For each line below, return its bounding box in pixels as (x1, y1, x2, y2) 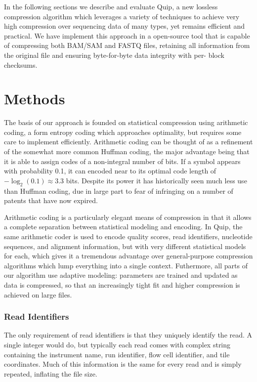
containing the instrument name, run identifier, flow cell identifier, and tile (4, 349, 230, 359)
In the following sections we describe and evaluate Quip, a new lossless (4, 1, 218, 11)
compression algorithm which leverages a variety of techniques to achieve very (4, 11, 240, 21)
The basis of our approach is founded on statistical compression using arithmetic (4, 117, 248, 127)
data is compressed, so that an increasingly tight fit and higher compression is (4, 279, 240, 290)
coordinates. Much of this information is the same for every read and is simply (4, 359, 242, 369)
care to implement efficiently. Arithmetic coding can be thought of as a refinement (4, 136, 253, 147)
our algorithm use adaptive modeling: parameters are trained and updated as (4, 270, 238, 280)
